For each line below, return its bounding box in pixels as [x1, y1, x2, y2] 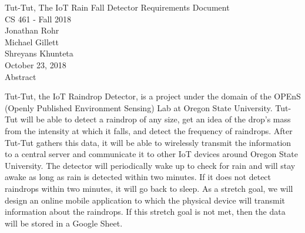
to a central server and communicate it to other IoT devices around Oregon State [5, 148, 298, 160]
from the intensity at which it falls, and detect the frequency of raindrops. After [5, 124, 293, 137]
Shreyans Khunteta [5, 47, 73, 59]
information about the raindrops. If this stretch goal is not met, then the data [5, 205, 286, 218]
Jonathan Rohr [5, 24, 59, 36]
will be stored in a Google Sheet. [5, 217, 123, 229]
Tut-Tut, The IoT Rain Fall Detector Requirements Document [5, 1, 230, 13]
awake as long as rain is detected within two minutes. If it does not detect [5, 171, 272, 183]
